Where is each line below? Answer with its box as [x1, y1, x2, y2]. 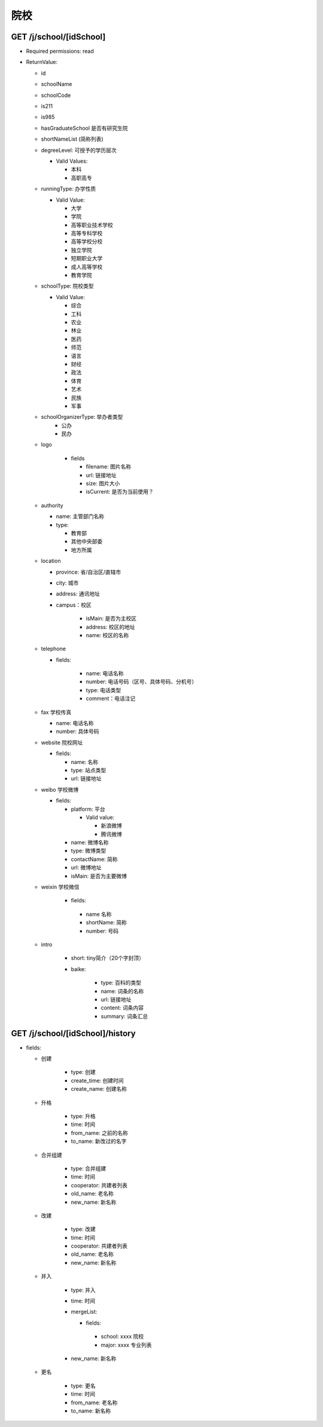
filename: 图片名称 [86, 463, 132, 470]
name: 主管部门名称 [56, 513, 105, 520]
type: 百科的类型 [100, 979, 142, 987]
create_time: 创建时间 [71, 1077, 124, 1084]
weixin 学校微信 [41, 883, 80, 891]
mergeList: [71, 1308, 97, 1316]
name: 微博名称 [71, 839, 109, 846]
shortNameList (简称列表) [41, 135, 104, 143]
